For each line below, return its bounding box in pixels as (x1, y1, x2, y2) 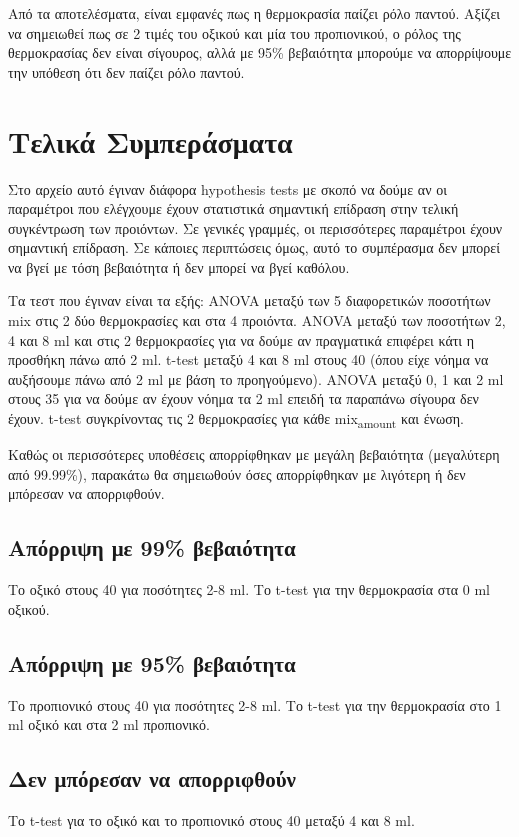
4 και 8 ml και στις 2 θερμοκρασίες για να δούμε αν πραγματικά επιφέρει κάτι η (8, 329, 475, 350)
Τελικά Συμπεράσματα (8, 120, 293, 161)
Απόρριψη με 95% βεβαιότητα (8, 647, 296, 678)
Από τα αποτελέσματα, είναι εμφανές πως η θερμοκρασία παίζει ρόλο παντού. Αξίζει (8, 3, 501, 23)
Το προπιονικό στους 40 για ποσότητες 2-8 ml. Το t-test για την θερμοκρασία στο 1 (8, 694, 502, 715)
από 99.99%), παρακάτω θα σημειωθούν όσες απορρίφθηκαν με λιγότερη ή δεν (8, 463, 466, 484)
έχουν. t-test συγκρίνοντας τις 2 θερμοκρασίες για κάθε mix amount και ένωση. (8, 408, 464, 431)
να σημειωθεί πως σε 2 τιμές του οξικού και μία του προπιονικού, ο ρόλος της (8, 22, 461, 43)
